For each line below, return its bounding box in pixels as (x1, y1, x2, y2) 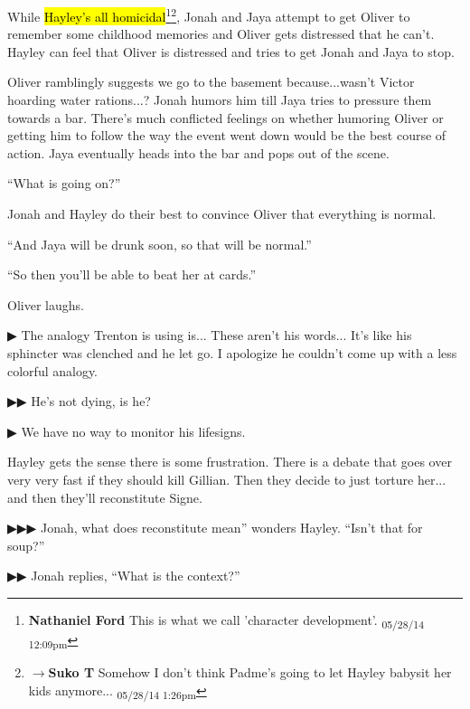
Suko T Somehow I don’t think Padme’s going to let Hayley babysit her (48, 663, 452, 682)
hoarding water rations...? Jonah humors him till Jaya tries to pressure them (7, 90, 432, 109)
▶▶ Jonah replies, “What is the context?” (7, 566, 240, 585)
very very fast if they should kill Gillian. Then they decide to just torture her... (7, 469, 446, 488)
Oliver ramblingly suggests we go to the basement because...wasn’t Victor (7, 72, 415, 91)
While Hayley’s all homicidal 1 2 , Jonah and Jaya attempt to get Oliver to (7, 5, 410, 25)
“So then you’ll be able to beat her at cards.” (7, 265, 257, 284)
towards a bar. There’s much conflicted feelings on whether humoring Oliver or (7, 108, 444, 127)
